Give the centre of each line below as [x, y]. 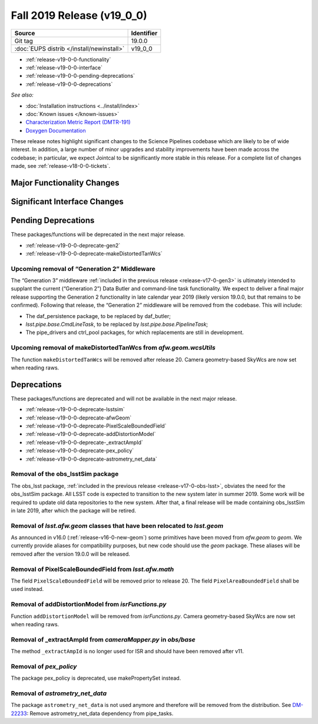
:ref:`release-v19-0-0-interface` [64, 67]
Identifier [144, 33]
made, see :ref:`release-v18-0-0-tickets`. [61, 166]
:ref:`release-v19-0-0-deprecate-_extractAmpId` [85, 442]
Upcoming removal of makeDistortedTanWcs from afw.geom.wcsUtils [113, 348]
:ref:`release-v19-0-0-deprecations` [69, 84]
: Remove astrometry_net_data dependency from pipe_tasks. [100, 713]
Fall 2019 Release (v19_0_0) [79, 15]
